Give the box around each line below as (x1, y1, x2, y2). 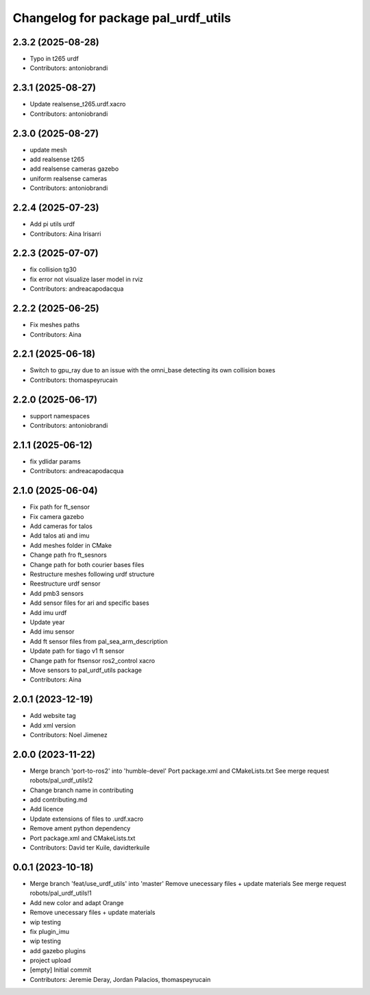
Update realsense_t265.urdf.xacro (29, 100, 126, 108)
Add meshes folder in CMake (29, 541, 112, 549)
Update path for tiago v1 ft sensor (29, 647, 125, 655)
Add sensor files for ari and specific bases (29, 599, 150, 607)
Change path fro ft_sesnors (29, 551, 108, 559)
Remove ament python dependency (29, 824, 131, 832)
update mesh (29, 145, 67, 154)
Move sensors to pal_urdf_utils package (29, 666, 142, 674)
